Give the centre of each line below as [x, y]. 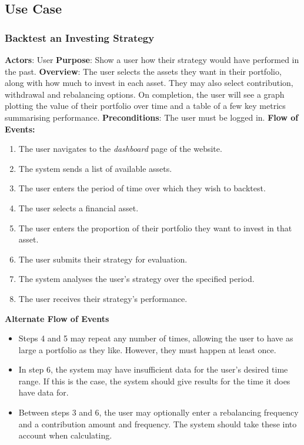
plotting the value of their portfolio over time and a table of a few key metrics [145, 106]
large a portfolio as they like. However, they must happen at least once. [147, 349]
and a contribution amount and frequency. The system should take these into [158, 424]
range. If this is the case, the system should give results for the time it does [154, 381]
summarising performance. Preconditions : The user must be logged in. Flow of [152, 117]
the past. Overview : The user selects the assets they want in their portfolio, [143, 71]
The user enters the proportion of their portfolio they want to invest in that [155, 228]
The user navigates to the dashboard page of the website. [120, 149]
